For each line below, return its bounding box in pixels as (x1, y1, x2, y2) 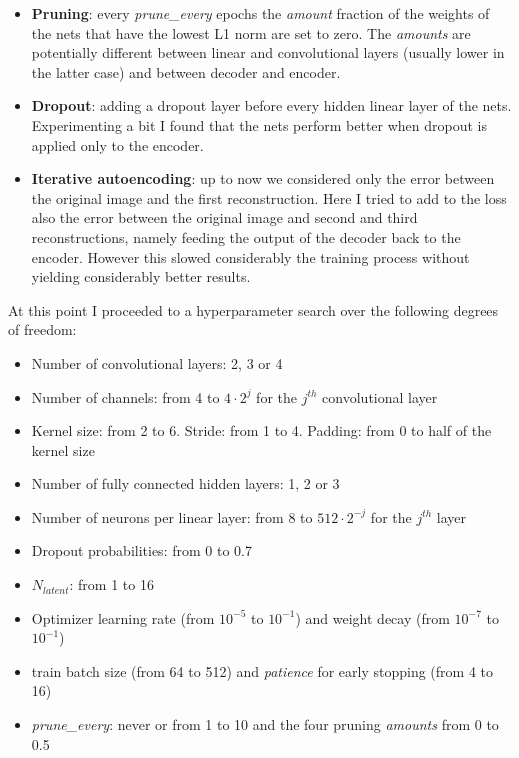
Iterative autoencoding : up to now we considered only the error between (31, 168, 495, 189)
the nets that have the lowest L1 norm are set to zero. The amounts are (31, 22, 471, 43)
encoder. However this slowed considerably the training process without (31, 246, 470, 267)
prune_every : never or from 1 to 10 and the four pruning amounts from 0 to (31, 714, 499, 735)
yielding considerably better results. (31, 266, 251, 287)
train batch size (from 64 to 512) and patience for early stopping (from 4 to (31, 660, 494, 681)
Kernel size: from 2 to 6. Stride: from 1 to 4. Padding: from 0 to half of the (31, 420, 492, 441)
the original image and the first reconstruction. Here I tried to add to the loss (31, 187, 507, 208)
